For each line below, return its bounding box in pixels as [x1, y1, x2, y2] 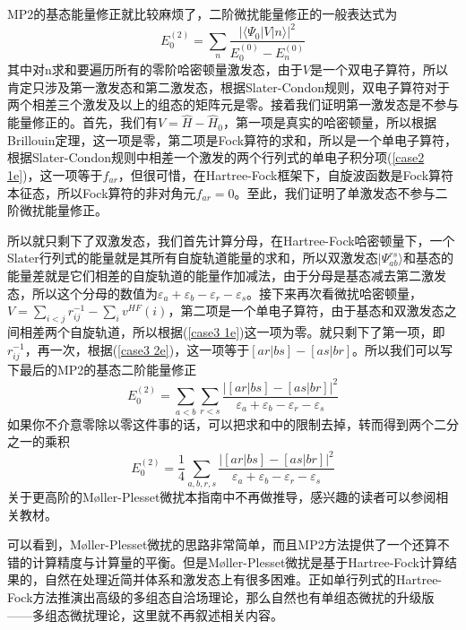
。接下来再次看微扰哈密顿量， [246, 283, 423, 302]
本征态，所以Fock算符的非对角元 [7, 183, 196, 202]
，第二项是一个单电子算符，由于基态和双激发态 [168, 301, 444, 320]
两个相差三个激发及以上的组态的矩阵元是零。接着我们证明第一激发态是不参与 [7, 95, 459, 114]
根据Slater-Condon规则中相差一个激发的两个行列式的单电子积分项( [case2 [7, 148, 425, 167]
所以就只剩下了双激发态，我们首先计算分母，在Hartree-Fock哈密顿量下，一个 [7, 230, 455, 249]
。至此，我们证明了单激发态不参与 [234, 183, 436, 202]
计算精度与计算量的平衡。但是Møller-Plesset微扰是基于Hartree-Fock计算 [31, 552, 444, 571]
